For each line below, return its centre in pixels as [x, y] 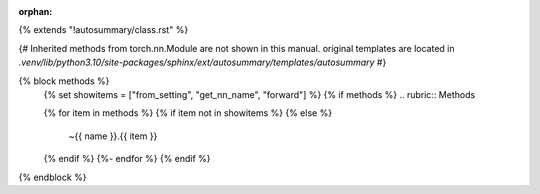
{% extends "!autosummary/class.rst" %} [103, 30]
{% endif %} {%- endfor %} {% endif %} [127, 159]
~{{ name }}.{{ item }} [113, 136]
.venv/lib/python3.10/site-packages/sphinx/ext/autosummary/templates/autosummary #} [202, 62]
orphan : [35, 11]
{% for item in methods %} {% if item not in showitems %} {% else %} [188, 113]
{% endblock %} [52, 177]
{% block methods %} [64, 81]
